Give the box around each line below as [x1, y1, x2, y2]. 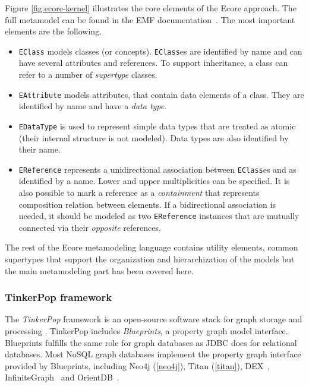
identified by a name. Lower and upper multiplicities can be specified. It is [18, 175, 290, 187]
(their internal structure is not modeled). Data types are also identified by [18, 131, 289, 144]
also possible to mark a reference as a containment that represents [18, 186, 260, 198]
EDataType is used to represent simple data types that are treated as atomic [18, 119, 296, 132]
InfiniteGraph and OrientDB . [5, 371, 119, 383]
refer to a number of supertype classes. [18, 68, 157, 81]
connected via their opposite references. [18, 221, 161, 233]
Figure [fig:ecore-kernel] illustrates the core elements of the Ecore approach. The [5, 2, 297, 14]
